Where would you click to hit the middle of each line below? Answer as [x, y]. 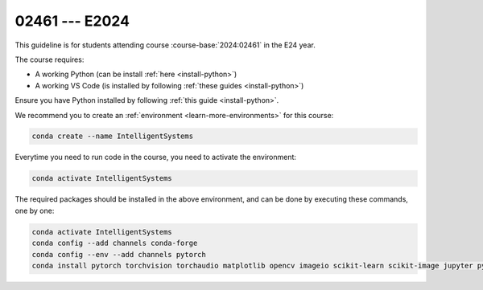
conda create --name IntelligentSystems [112, 136]
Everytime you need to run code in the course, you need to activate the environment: [156, 157]
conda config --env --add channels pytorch [119, 254]
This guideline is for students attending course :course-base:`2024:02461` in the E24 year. [165, 45]
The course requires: [50, 59]
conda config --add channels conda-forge [115, 243]
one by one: [35, 210]
